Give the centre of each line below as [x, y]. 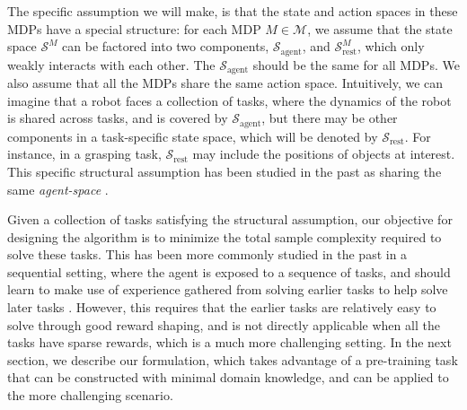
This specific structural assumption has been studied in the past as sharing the [225, 171]
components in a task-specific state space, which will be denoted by [193, 136]
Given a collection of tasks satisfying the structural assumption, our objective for [230, 219]
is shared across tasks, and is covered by [118, 118]
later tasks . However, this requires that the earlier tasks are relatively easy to [222, 307]
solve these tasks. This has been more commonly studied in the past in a [207, 254]
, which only [391, 46]
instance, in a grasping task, [84, 154]
